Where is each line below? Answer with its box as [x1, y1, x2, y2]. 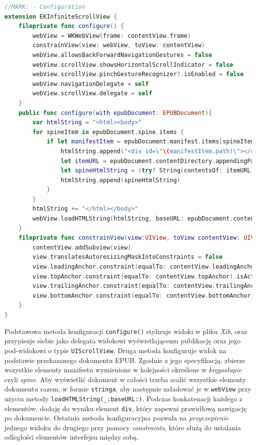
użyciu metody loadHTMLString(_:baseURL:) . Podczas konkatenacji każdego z [4, 393, 243, 403]
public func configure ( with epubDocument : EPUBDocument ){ [18, 109, 212, 116]
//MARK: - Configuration [4, 3, 85, 10]
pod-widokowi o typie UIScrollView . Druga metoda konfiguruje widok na [4, 345, 227, 355]
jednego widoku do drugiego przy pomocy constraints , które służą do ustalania [4, 422, 241, 432]
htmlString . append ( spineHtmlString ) [60, 176, 180, 184]
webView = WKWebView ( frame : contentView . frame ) [32, 32, 191, 39]
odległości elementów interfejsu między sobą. [4, 432, 139, 442]
